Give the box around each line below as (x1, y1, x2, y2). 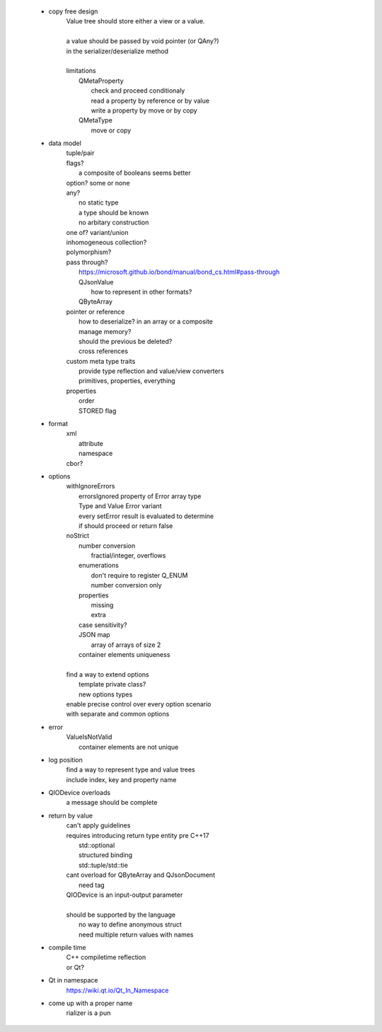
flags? (66, 159, 84, 167)
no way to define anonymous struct (79, 920, 182, 929)
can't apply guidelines (66, 821, 131, 830)
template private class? (79, 680, 146, 689)
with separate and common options (66, 710, 170, 718)
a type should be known (79, 208, 149, 217)
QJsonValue (79, 277, 114, 286)
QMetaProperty (79, 76, 124, 85)
